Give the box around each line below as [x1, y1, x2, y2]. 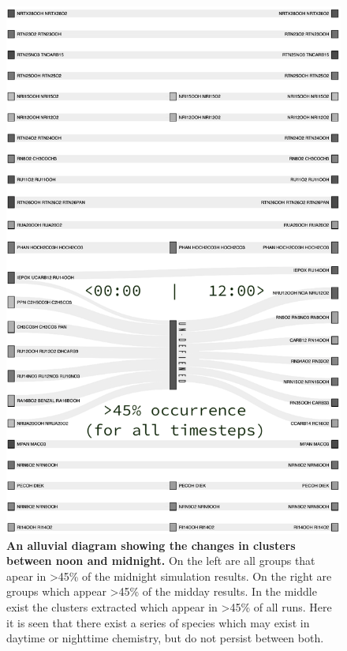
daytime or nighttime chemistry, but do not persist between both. [6, 630, 324, 646]
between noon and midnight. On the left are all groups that [6, 552, 315, 569]
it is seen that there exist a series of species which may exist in [6, 614, 310, 630]
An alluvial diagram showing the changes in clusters [6, 536, 296, 553]
